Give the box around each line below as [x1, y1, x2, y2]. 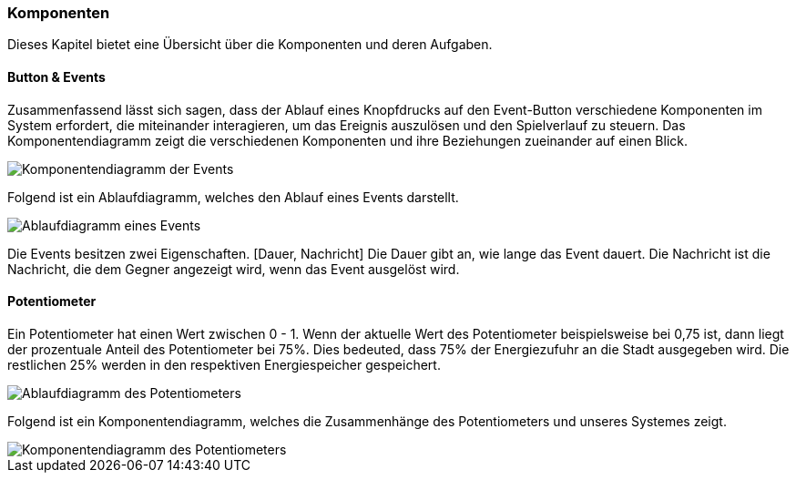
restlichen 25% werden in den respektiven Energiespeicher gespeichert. [7, 356, 441, 373]
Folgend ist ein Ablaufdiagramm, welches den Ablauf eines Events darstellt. [7, 189, 459, 205]
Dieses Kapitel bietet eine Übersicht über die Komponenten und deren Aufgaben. [7, 36, 493, 53]
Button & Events [7, 68, 106, 85]
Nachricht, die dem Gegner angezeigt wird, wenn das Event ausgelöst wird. [7, 260, 460, 277]
